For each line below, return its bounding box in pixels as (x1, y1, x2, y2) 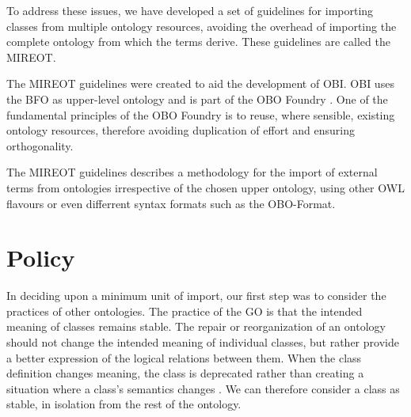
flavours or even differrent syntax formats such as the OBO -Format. (6, 195, 336, 211)
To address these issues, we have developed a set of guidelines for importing (6, 2, 374, 18)
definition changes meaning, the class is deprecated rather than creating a (6, 365, 364, 381)
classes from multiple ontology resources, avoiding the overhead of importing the (6, 17, 397, 34)
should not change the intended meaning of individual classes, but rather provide (6, 334, 399, 351)
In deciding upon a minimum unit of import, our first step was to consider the (6, 287, 386, 304)
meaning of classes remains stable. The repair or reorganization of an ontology (6, 318, 386, 335)
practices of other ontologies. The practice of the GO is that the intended (6, 302, 363, 319)
